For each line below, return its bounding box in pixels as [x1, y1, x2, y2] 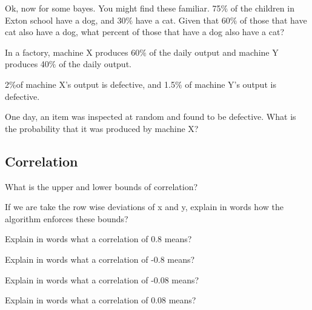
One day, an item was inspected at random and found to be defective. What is [5, 110, 296, 123]
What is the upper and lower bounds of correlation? [5, 180, 198, 193]
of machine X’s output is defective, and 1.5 [16, 77, 175, 90]
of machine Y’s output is [185, 77, 276, 90]
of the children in [230, 2, 294, 14]
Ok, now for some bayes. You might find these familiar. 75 [5, 2, 221, 14]
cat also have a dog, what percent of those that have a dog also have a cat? [5, 25, 285, 38]
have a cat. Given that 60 [135, 13, 230, 26]
